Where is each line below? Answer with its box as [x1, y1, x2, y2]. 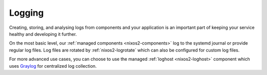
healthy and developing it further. [9, 31, 77, 37]
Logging [9, 7, 44, 18]
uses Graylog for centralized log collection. [9, 63, 97, 69]
